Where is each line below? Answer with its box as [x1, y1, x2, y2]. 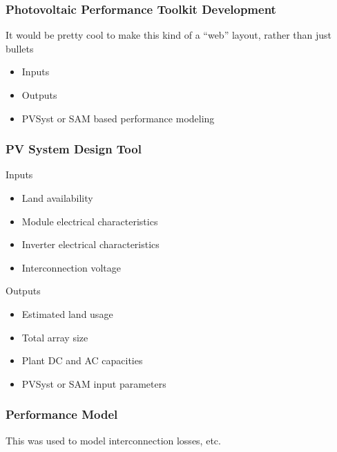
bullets [6, 41, 34, 55]
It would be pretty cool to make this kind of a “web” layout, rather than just [6, 28, 331, 42]
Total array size [21, 330, 88, 344]
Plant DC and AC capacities [21, 353, 143, 368]
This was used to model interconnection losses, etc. [6, 433, 221, 447]
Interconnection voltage [21, 260, 121, 274]
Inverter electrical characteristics [21, 237, 160, 252]
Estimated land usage [21, 306, 113, 321]
